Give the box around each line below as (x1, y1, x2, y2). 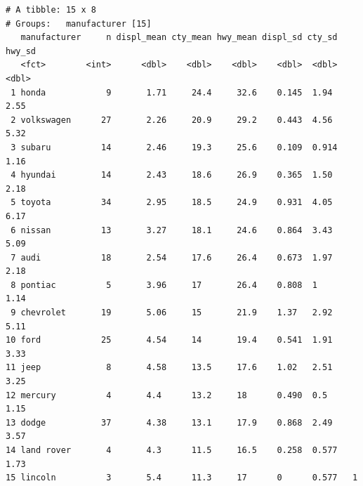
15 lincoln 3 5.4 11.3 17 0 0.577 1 (6, 473, 358, 483)
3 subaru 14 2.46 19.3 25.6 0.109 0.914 (11, 142, 338, 152)
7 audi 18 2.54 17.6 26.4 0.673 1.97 (11, 252, 333, 263)
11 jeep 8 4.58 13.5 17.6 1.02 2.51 (6, 362, 333, 373)
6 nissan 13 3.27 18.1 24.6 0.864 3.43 (11, 225, 333, 235)
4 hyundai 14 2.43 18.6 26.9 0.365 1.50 (11, 170, 333, 180)
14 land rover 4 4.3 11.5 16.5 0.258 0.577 (6, 445, 338, 455)
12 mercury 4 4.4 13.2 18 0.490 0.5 (6, 390, 328, 400)
